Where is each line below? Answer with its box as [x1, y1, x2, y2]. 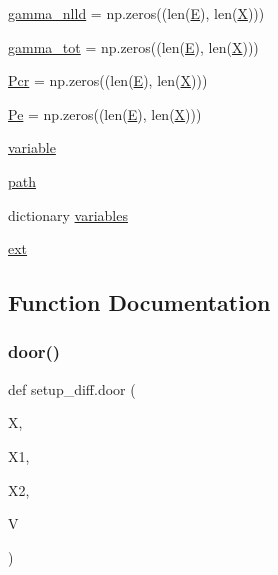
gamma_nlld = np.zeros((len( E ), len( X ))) [8, 3, 265, 23]
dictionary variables [8, 204, 128, 225]
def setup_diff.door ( [8, 378, 136, 399]
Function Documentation [8, 287, 271, 318]
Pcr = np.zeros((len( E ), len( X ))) [8, 70, 208, 91]
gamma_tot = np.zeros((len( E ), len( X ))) [8, 36, 259, 57]
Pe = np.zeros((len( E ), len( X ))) [8, 103, 202, 124]
